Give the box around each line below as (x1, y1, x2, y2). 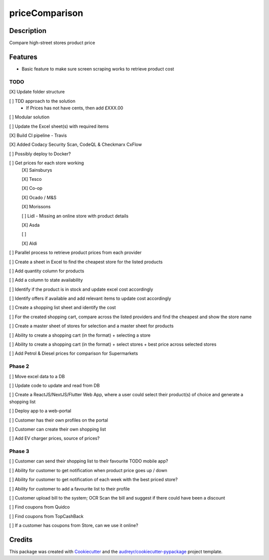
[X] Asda (21, 222, 40, 228)
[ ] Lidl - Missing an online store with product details (21, 213, 129, 219)
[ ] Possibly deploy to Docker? (9, 150, 71, 157)
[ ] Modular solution (9, 114, 50, 120)
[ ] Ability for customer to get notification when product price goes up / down (9, 467, 168, 473)
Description (9, 26, 47, 35)
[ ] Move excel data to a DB (9, 373, 65, 379)
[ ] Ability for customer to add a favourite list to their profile (9, 486, 130, 492)
